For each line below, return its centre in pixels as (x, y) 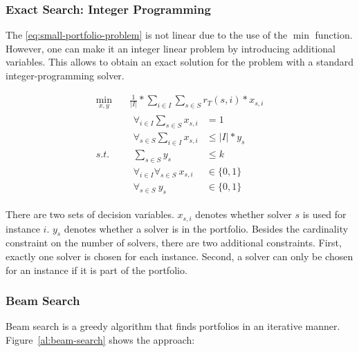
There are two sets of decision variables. (90, 214)
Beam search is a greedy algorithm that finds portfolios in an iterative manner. (173, 326)
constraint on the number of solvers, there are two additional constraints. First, (174, 243)
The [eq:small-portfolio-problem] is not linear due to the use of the (147, 35)
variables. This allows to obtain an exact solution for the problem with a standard (180, 62)
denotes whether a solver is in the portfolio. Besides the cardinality (206, 228)
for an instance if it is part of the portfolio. (96, 270)
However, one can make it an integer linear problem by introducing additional (171, 48)
